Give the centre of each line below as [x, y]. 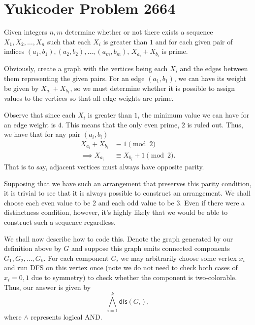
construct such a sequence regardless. [60, 222]
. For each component [76, 258]
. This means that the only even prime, [120, 124]
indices [14, 51]
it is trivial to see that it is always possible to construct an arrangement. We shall [127, 193]
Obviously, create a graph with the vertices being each [86, 68]
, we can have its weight [210, 78]
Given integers [26, 32]
